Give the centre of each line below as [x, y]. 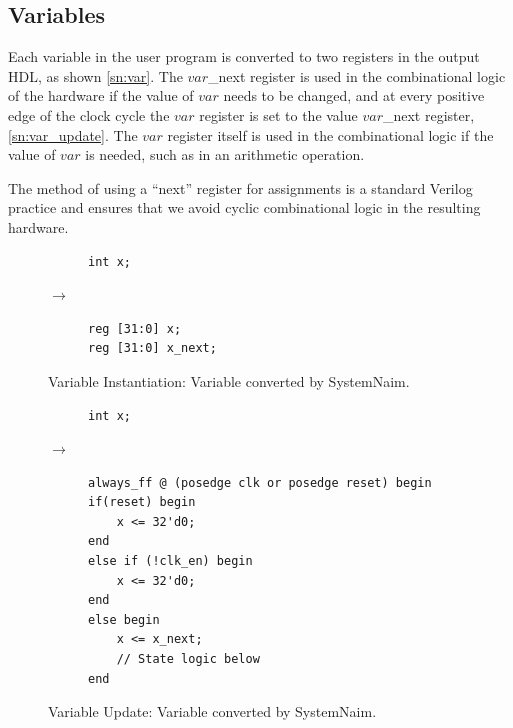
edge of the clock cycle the [89, 114]
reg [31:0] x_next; [152, 348]
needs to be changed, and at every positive [354, 95]
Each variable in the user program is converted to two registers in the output [244, 56]
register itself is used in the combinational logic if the [330, 134]
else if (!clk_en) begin [170, 561]
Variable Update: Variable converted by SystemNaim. [212, 711]
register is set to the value [278, 114]
